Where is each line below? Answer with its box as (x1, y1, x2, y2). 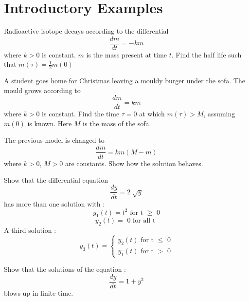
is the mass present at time (86, 49, 167, 59)
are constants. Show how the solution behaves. (65, 158, 203, 169)
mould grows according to (4, 85, 81, 95)
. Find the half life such (171, 49, 242, 59)
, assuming (203, 109, 235, 119)
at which (139, 109, 165, 119)
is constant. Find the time (42, 109, 120, 119)
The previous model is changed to (4, 134, 105, 145)
